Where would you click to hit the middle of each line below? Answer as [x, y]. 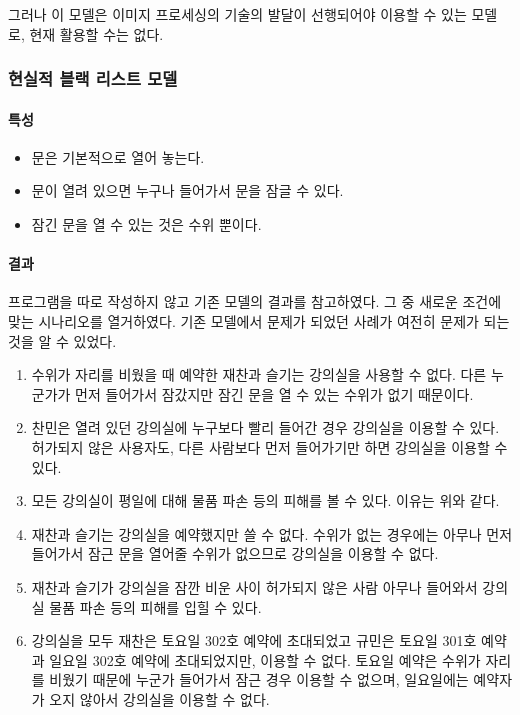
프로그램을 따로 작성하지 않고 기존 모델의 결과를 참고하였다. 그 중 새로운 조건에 [255, 301]
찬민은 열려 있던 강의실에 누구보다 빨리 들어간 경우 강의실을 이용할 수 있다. [265, 427]
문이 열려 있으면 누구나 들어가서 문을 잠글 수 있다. [187, 190]
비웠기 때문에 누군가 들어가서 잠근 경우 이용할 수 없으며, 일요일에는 [259, 679]
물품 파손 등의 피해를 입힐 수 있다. [155, 606]
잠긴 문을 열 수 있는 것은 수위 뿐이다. [146, 224]
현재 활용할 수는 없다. [96, 33]
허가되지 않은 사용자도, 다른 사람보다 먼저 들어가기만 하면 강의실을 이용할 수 [269, 446]
